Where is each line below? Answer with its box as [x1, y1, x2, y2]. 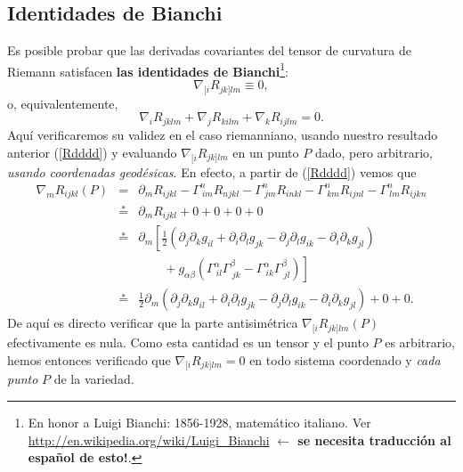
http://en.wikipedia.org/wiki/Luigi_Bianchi [28, 430, 270, 449]
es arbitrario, [385, 333, 455, 352]
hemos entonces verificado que [7, 350, 171, 369]
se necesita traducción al [297, 430, 451, 449]
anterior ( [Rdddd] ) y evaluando [7, 142, 177, 161]
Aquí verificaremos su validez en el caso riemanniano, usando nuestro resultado [7, 126, 438, 144]
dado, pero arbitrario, [314, 142, 433, 161]
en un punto [232, 142, 299, 161]
